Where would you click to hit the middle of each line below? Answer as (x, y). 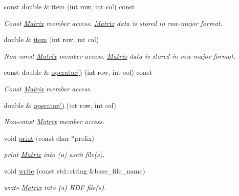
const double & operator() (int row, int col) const (78, 72)
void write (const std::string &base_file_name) (75, 170)
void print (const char (37, 138)
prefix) (84, 138)
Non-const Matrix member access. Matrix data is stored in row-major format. (120, 55)
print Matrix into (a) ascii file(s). (54, 154)
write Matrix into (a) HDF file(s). (55, 187)
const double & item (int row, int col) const (69, 6)
